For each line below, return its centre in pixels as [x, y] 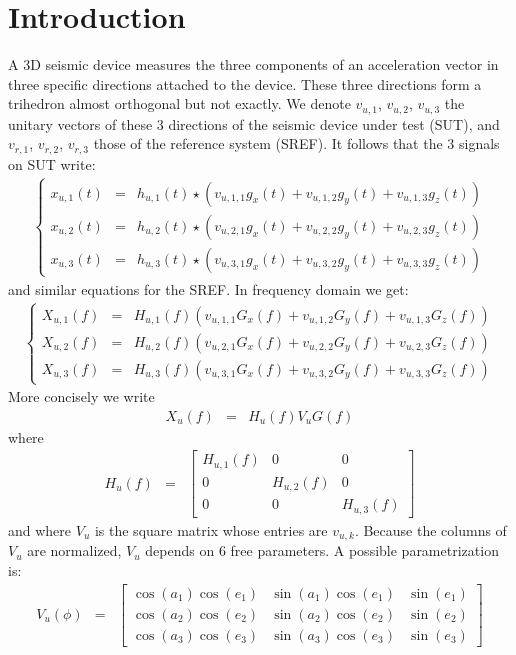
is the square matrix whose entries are [211, 529]
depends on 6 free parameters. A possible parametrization [322, 550]
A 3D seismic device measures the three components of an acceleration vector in [253, 64]
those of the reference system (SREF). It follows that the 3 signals [296, 143]
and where [40, 529]
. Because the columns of [430, 529]
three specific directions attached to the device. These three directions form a [245, 83]
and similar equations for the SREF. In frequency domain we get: [208, 289]
